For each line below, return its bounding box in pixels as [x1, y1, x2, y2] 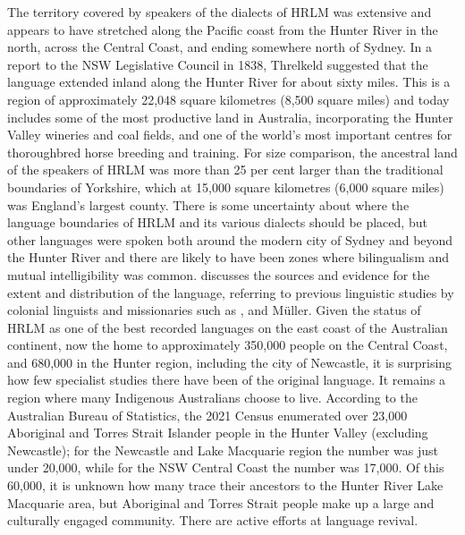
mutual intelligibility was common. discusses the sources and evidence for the [7, 265, 430, 284]
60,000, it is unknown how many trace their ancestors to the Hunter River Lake [7, 476, 444, 495]
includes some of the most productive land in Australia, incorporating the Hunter [7, 107, 453, 126]
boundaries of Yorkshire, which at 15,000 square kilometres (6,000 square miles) [7, 177, 444, 196]
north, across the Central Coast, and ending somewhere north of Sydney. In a [7, 38, 432, 56]
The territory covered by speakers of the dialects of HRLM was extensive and [7, 3, 432, 21]
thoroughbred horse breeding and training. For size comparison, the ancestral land [7, 142, 458, 161]
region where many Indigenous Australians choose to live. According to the [7, 388, 418, 407]
